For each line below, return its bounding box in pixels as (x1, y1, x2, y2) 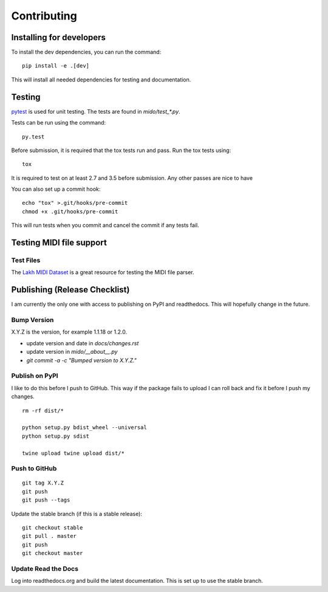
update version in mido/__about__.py (26, 348, 118, 356)
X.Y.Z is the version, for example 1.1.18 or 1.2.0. (11, 328, 128, 336)
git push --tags (22, 497, 70, 504)
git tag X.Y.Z (22, 480, 64, 486)
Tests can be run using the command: (11, 119, 106, 126)
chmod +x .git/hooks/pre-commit (22, 208, 118, 215)
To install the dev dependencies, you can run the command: (11, 49, 162, 56)
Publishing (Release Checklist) (11, 284, 130, 295)
